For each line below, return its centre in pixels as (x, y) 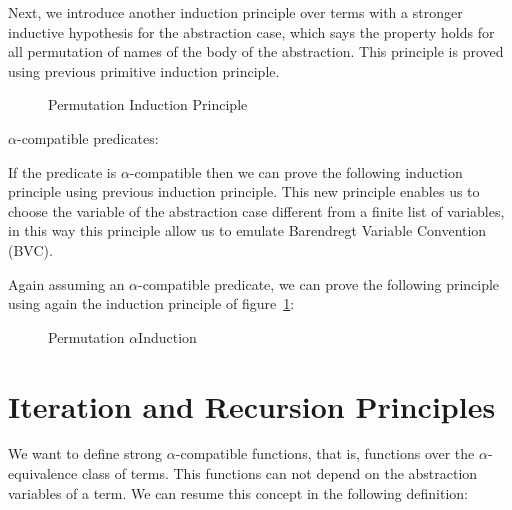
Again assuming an (66, 283)
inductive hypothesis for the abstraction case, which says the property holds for (251, 31)
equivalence (43, 473)
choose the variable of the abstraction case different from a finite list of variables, (256, 210)
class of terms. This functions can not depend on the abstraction (279, 473)
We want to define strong (85, 453)
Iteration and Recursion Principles (252, 405)
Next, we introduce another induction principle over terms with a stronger (235, 12)
